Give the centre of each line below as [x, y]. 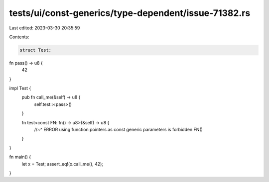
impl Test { [20, 88]
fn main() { [20, 157]
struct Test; [36, 50]
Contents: [19, 37]
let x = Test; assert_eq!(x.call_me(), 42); [63, 164]
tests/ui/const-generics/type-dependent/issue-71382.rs [130, 13]
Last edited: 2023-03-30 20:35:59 [45, 28]
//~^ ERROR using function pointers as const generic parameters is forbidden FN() [118, 130]
